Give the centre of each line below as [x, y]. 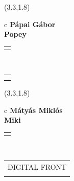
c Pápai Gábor [30, 24]
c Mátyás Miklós [33, 110]
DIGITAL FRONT [37, 166]
